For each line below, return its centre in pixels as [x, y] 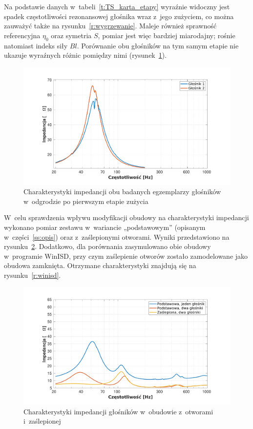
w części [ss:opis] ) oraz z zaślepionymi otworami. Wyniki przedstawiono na [117, 237]
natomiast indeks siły [36, 45]
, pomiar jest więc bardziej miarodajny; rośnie [167, 35]
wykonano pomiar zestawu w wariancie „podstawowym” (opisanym [105, 227]
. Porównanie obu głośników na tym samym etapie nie [158, 45]
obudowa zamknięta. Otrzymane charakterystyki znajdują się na [100, 265]
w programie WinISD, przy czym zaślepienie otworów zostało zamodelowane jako [126, 256]
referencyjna [22, 35]
